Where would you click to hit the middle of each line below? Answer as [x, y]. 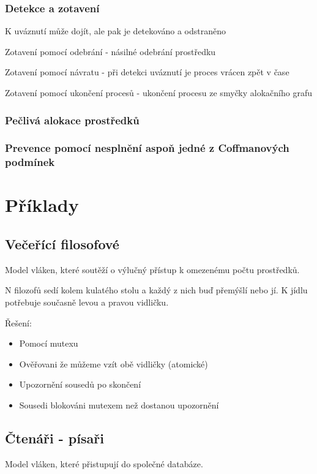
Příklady [42, 205]
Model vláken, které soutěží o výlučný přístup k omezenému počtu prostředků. [152, 269]
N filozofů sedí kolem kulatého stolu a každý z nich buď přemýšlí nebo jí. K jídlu [156, 290]
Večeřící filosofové [62, 243]
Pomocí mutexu [49, 343]
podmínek [30, 162]
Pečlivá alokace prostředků [72, 120]
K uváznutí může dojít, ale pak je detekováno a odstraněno [116, 31]
